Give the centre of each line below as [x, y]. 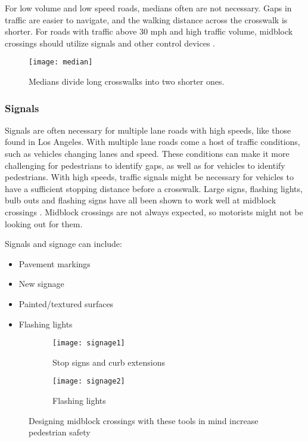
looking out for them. [44, 223]
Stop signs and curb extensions [109, 362]
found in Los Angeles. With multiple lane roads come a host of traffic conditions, [153, 142]
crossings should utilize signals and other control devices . [110, 43]
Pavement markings [55, 263]
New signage [41, 284]
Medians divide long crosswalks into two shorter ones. [127, 81]
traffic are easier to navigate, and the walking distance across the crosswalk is [146, 19]
